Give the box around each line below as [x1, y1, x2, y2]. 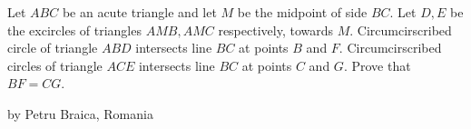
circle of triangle [7, 38, 98, 57]
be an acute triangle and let [62, 3, 217, 21]
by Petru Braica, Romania [7, 104, 153, 123]
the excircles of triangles [7, 20, 142, 39]
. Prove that [343, 55, 411, 74]
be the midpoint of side [237, 3, 368, 21]
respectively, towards [218, 20, 334, 39]
